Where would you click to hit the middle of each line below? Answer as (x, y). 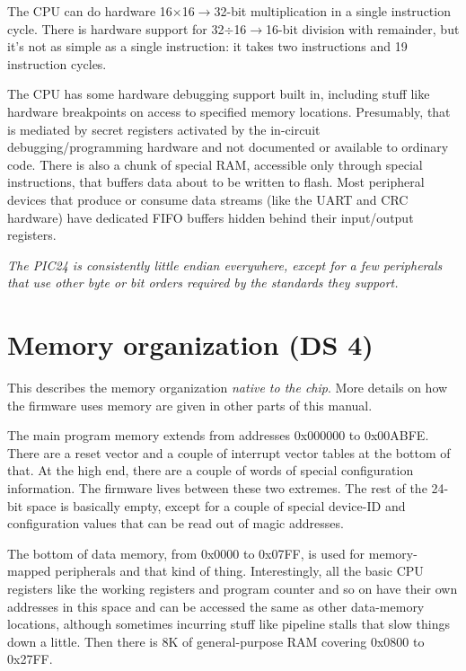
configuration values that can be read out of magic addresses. (176, 523)
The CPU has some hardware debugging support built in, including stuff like (219, 94)
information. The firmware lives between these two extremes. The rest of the (217, 488)
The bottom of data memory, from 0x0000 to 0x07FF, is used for (186, 553)
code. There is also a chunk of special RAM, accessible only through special (215, 164)
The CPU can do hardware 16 (90, 11)
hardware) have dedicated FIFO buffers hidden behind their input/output (211, 217)
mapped (29, 571)
